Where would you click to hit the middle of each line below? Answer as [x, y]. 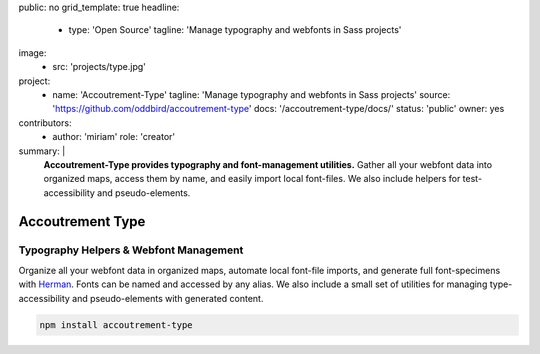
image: [32, 52]
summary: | [42, 151]
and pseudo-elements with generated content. [167, 298]
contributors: [45, 122]
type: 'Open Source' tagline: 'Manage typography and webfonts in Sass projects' [235, 30]
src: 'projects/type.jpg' [99, 67]
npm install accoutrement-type [116, 324]
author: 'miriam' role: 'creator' [113, 137]
